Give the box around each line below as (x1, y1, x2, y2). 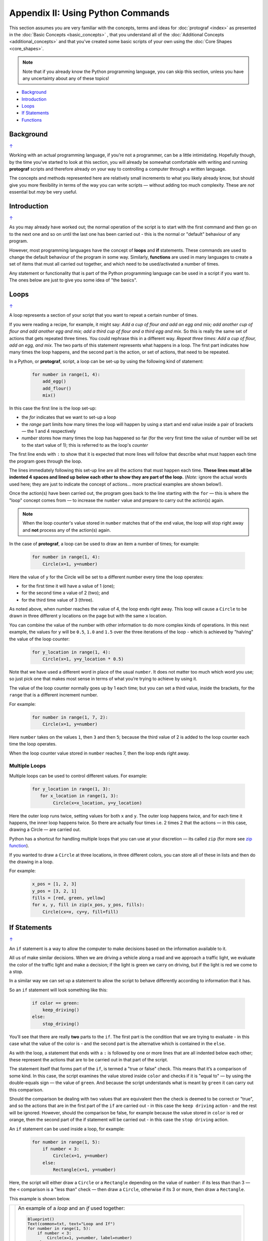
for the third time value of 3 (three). (21, 597, 94, 603)
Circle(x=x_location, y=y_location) (53, 800, 142, 806)
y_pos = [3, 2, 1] (32, 888, 77, 894)
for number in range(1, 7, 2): (32, 714, 109, 720)
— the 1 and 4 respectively (21, 428, 76, 434)
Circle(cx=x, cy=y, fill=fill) (42, 909, 119, 914)
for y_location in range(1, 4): (32, 649, 111, 655)
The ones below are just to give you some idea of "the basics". (9, 277, 137, 283)
